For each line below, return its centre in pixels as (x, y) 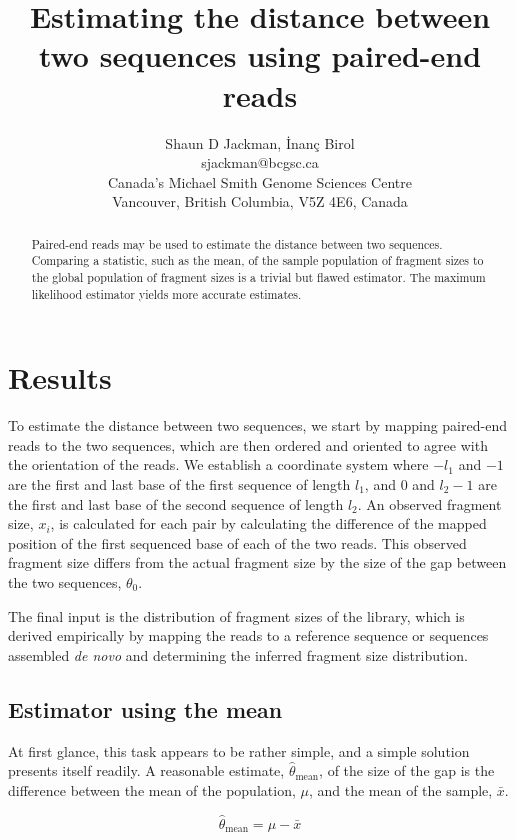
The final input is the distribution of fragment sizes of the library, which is (236, 615)
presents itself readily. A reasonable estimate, (146, 770)
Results (60, 377)
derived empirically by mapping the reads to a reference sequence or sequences (248, 635)
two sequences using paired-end (260, 55)
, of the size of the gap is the (407, 770)
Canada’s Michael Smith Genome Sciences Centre (260, 181)
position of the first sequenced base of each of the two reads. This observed (237, 542)
